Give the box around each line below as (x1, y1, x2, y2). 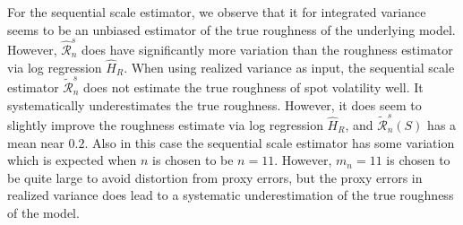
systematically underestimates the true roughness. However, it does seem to (7, 95, 422, 114)
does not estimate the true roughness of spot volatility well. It (83, 78, 424, 97)
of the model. (7, 203, 80, 221)
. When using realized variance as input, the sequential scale (124, 57, 455, 76)
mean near (7, 133, 64, 151)
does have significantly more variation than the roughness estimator (81, 39, 453, 58)
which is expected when (7, 151, 137, 169)
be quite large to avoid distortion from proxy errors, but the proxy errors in (7, 168, 423, 186)
